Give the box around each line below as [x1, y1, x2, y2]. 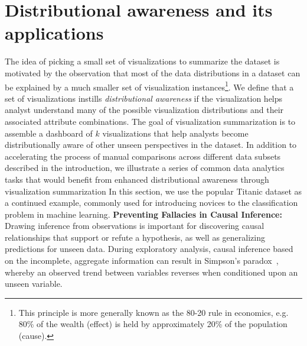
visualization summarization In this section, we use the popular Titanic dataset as [5, 185, 302, 197]
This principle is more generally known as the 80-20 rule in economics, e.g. [18, 306, 289, 318]
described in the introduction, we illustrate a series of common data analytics [5, 161, 285, 174]
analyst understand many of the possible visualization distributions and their [5, 104, 284, 116]
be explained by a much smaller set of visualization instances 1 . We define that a [5, 79, 294, 93]
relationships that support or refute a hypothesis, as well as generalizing [5, 231, 265, 243]
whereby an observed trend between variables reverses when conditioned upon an [5, 266, 298, 278]
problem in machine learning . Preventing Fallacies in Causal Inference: [5, 208, 282, 220]
